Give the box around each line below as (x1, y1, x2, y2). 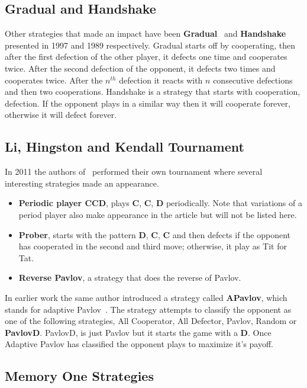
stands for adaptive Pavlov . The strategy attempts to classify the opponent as (5, 303, 292, 315)
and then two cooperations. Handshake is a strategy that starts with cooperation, (5, 85, 300, 98)
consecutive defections (213, 73, 293, 86)
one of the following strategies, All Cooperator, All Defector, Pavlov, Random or (5, 315, 297, 327)
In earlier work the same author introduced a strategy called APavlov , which (5, 291, 287, 303)
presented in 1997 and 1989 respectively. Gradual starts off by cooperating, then (5, 39, 296, 51)
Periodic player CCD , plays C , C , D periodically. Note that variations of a (18, 197, 302, 209)
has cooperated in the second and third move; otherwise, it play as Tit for (18, 240, 287, 252)
